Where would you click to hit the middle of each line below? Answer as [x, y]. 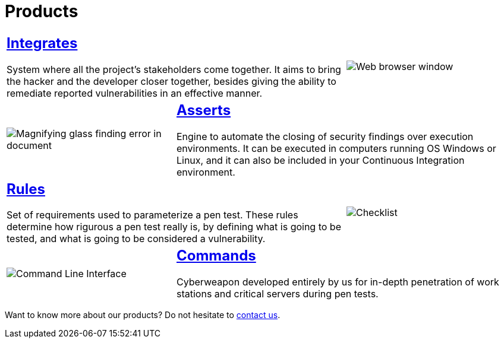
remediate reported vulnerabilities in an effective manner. [135, 93]
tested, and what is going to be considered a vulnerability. [136, 239]
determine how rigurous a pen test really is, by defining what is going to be [174, 227]
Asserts [204, 110]
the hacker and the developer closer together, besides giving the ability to [171, 81]
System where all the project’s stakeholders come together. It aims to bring [174, 69]
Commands [216, 256]
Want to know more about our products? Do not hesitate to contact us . [143, 315]
